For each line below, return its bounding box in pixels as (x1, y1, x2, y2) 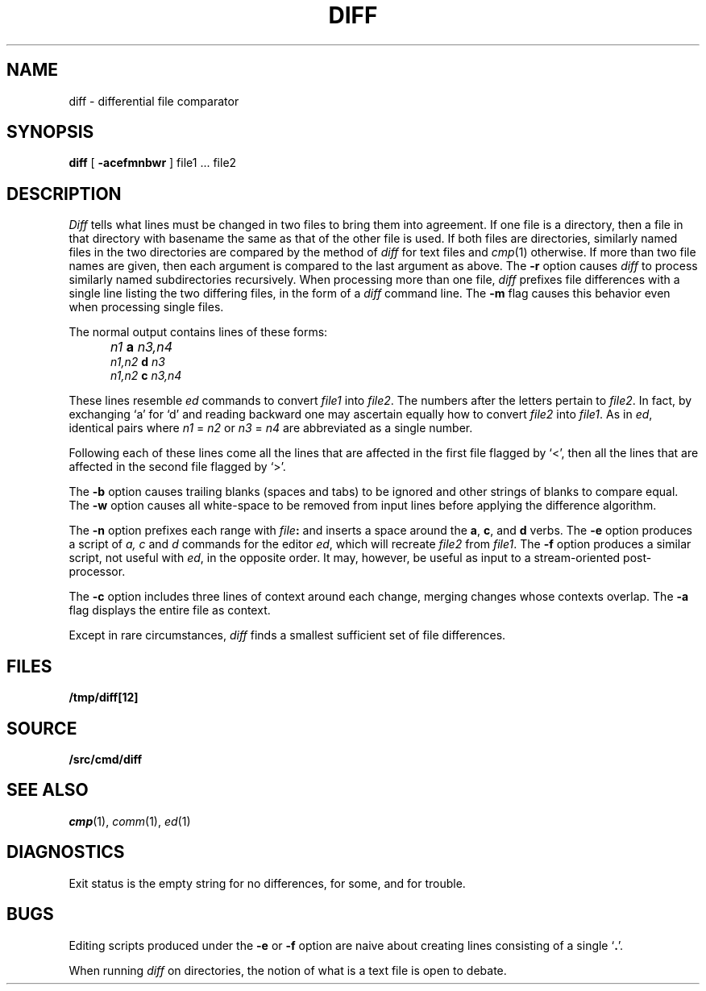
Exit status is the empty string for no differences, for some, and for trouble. (69, 876, 466, 890)
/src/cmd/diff (69, 752, 143, 766)
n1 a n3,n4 (110, 339, 173, 356)
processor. (69, 564, 126, 579)
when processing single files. (69, 300, 224, 314)
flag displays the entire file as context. (69, 603, 271, 618)
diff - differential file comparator (69, 94, 239, 108)
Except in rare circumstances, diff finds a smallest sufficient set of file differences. (69, 628, 506, 643)
